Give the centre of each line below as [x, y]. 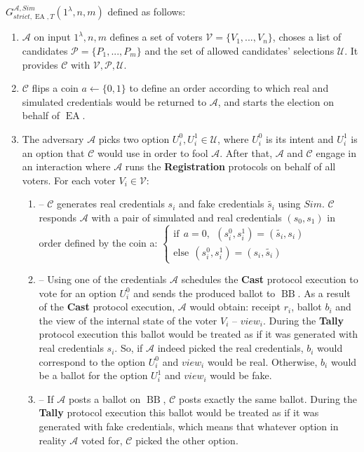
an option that [53, 152]
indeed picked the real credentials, [230, 348]
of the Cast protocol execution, [107, 307]
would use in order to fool [153, 152]
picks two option [134, 138]
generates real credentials [111, 204]
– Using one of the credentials [103, 279]
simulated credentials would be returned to [114, 101]
